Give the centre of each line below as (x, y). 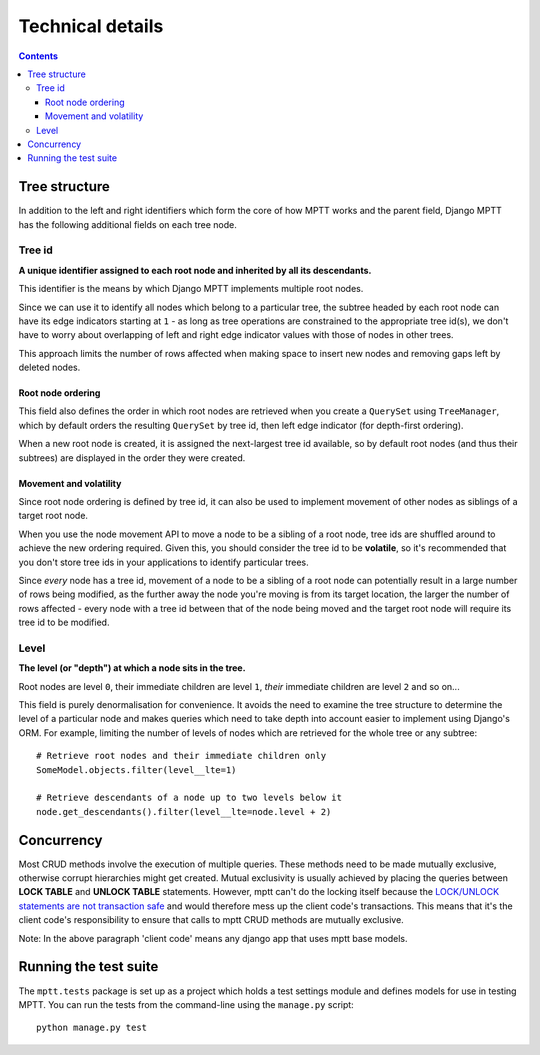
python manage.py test (92, 1028)
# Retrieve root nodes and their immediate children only (181, 756)
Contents (38, 56)
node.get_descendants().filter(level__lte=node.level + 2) (184, 811)
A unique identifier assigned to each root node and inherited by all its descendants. (195, 270)
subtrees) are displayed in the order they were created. (132, 457)
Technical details (91, 26)
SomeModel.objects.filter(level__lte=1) (136, 769)
